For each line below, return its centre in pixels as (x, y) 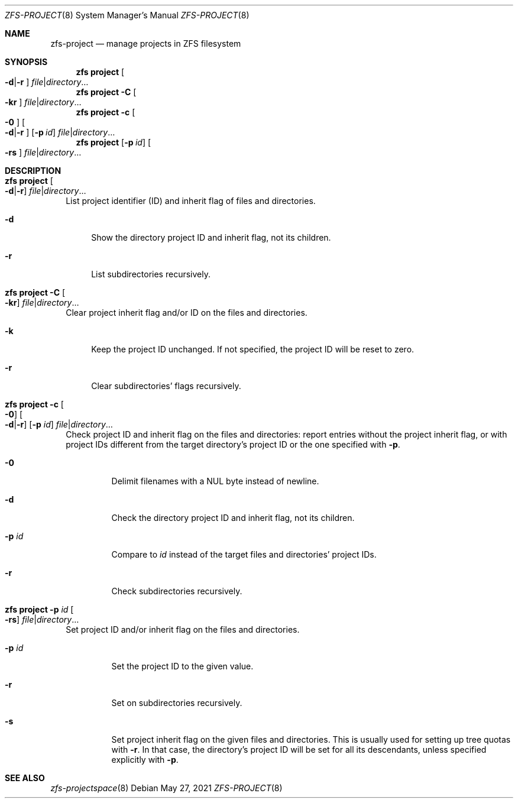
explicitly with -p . (145, 760)
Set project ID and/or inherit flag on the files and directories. (183, 629)
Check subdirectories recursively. (177, 591)
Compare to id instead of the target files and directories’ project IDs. (244, 554)
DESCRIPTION (33, 171)
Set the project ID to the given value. (182, 666)
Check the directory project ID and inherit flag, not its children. (233, 518)
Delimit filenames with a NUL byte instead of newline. (215, 481)
